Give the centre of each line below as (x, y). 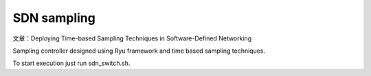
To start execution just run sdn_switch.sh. (71, 63)
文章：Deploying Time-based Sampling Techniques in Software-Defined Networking (132, 38)
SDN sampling (54, 18)
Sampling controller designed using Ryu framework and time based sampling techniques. (139, 51)
